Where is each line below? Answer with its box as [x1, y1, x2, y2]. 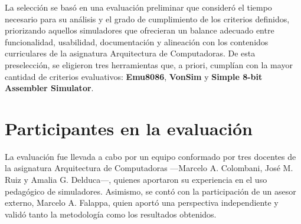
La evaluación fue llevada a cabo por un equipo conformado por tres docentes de [5, 150, 296, 162]
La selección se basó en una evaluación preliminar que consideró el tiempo [5, 1, 272, 13]
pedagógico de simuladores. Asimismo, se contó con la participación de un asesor [5, 185, 296, 197]
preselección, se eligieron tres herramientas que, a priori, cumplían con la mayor [5, 58, 293, 71]
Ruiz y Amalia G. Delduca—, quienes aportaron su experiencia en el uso [5, 173, 267, 186]
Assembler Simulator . [5, 82, 94, 94]
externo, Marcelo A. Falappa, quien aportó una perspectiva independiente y [5, 196, 279, 209]
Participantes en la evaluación [5, 116, 253, 140]
